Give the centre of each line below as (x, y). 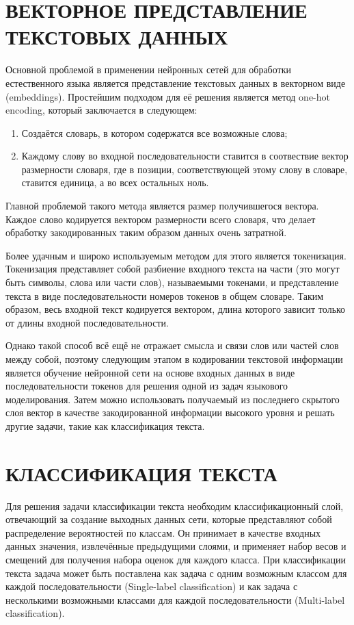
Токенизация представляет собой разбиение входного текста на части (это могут (173, 269)
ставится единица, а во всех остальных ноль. (115, 182)
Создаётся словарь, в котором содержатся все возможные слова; (154, 132)
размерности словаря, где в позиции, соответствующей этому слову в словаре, (185, 169)
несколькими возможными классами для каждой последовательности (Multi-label (175, 599)
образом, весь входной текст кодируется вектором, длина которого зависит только (176, 309)
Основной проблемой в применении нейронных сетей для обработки (148, 69)
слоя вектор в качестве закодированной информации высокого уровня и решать (170, 412)
